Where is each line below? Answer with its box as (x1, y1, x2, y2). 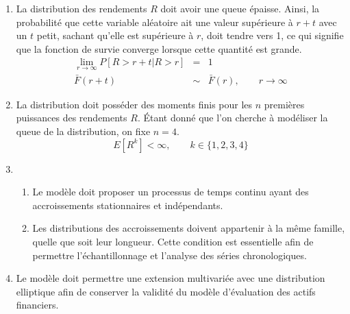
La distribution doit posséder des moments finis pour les (16, 97, 253, 111)
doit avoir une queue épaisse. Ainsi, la (160, 1, 320, 15)
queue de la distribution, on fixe (16, 124, 151, 138)
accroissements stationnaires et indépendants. (32, 197, 223, 212)
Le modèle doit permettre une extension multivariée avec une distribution (16, 271, 325, 285)
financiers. (16, 298, 59, 312)
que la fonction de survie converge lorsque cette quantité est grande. (16, 41, 302, 56)
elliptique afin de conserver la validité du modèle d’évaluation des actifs (16, 284, 316, 298)
